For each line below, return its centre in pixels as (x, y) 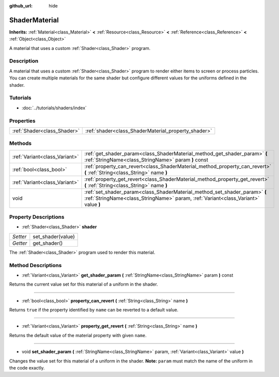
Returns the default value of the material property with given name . (78, 335)
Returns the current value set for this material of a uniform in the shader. (84, 284)
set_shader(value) (54, 236)
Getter (20, 243)
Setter (19, 236)
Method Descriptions (35, 265)
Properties (22, 121)
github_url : (21, 6)
